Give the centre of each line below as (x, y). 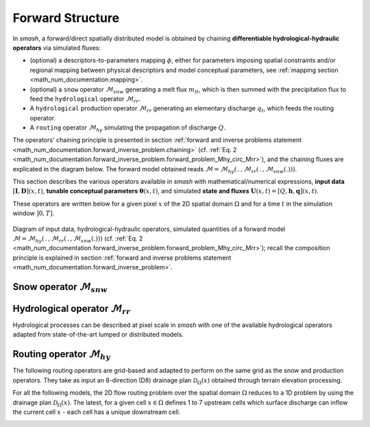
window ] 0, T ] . (34, 213)
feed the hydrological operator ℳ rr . (85, 99)
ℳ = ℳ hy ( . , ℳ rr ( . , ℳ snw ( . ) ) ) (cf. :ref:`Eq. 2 (78, 239)
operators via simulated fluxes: (57, 47)
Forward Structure (66, 18)
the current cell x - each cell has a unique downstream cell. (97, 412)
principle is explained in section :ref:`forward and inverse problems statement (122, 258)
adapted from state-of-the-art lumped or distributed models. (98, 334)
